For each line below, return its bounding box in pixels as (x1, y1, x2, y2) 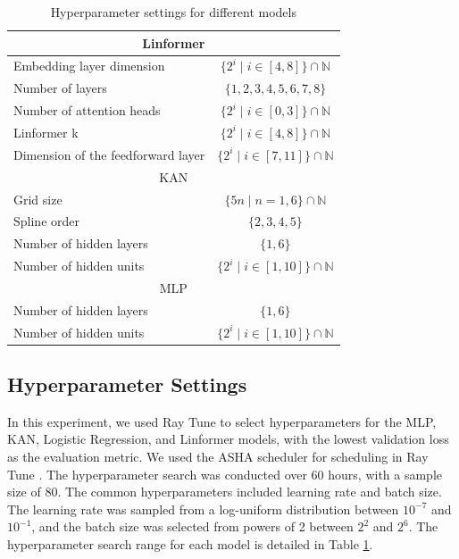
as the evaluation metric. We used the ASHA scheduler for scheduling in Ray (7, 447, 429, 466)
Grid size (13, 189, 63, 208)
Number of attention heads (13, 101, 161, 120)
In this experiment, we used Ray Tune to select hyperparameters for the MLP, (7, 412, 437, 430)
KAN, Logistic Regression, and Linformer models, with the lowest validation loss (7, 430, 449, 448)
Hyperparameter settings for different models (50, 3, 296, 21)
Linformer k (13, 122, 79, 141)
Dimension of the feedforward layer (13, 145, 205, 163)
